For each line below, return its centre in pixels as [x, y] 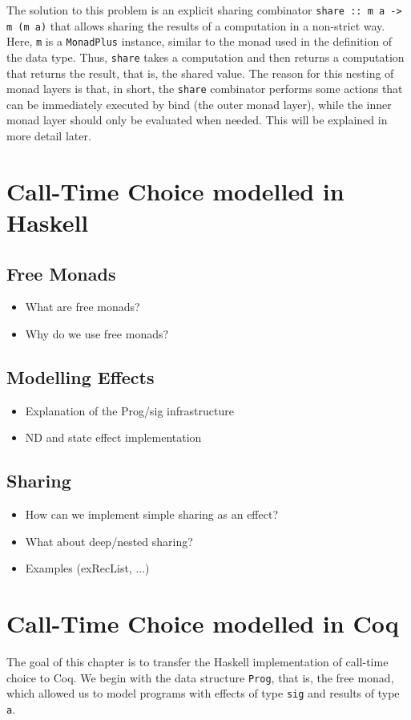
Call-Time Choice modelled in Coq [203, 623]
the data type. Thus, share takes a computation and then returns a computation [205, 57]
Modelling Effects [81, 377]
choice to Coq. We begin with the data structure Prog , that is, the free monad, [200, 677]
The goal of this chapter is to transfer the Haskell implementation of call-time [197, 662]
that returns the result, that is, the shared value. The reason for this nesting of [200, 73]
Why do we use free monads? [97, 334]
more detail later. [49, 136]
